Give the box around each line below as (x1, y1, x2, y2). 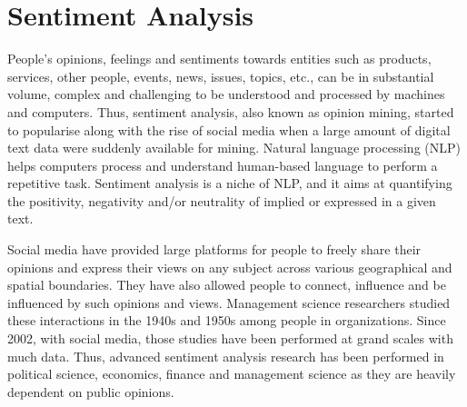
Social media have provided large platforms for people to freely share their (7, 240, 422, 259)
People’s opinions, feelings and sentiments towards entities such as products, (7, 49, 432, 68)
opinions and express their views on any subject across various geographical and (7, 257, 452, 276)
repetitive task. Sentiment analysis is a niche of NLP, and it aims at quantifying (7, 174, 452, 193)
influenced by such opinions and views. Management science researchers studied (7, 293, 451, 312)
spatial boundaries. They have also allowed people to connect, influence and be (7, 275, 446, 294)
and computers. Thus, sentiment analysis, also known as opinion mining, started (7, 102, 454, 121)
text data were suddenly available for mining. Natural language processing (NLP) (7, 138, 461, 157)
